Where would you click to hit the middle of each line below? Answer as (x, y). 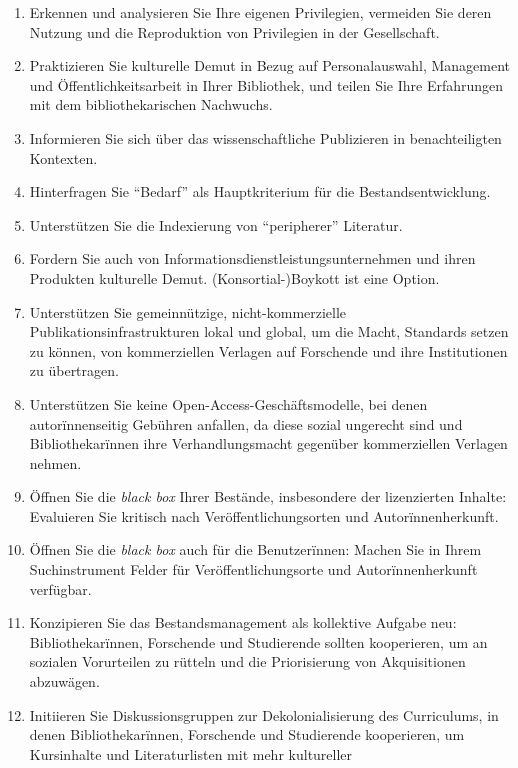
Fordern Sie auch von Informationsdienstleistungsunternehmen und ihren (252, 258)
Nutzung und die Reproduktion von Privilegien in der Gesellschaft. (234, 31)
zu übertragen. (74, 370)
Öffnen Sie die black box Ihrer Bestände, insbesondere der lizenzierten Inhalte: (268, 496)
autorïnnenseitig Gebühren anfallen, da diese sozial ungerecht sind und (246, 423)
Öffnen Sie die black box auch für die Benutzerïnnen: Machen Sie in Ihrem (255, 549)
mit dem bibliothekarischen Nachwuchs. (151, 104)
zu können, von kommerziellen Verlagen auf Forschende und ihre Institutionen (268, 350)
